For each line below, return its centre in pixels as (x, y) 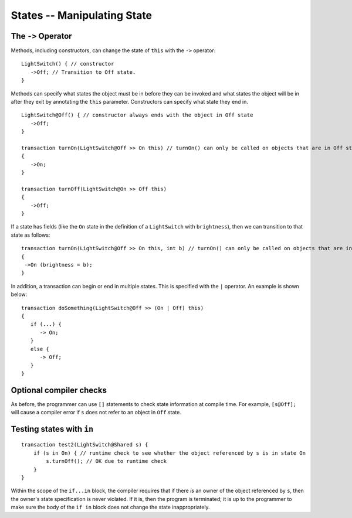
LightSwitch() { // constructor (68, 64)
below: (19, 294)
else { (40, 349)
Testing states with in (52, 429)
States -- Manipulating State (82, 15)
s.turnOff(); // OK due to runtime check (106, 461)
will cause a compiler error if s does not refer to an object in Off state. (96, 413)
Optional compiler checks (59, 390)
